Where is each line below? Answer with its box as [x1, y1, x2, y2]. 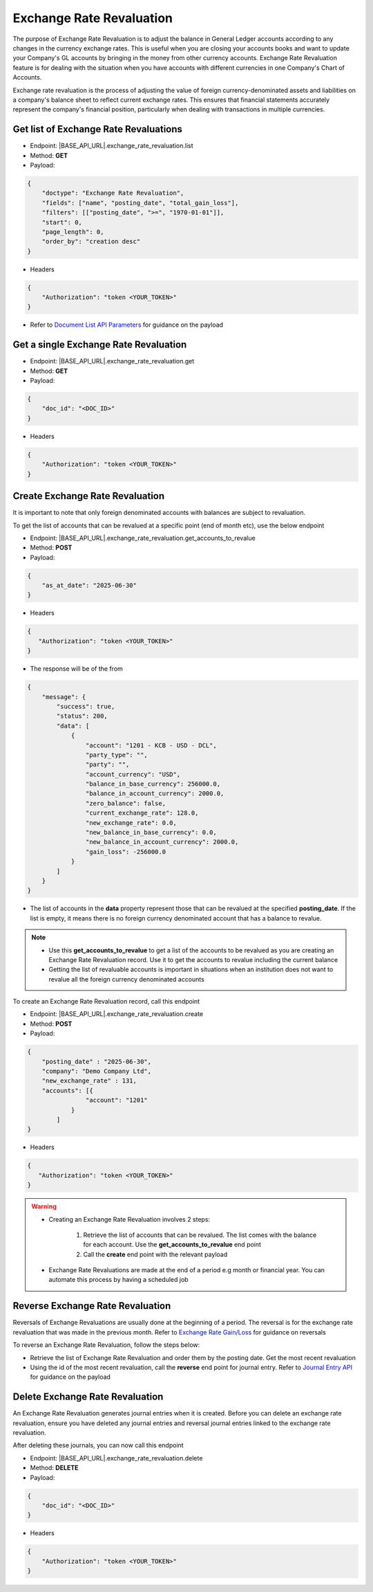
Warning [31, 1202, 57, 1211]
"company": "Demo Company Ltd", [41, 1067, 152, 1076]
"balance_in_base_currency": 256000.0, [85, 780, 221, 788]
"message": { [41, 693, 86, 700]
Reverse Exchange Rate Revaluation [12, 1300, 171, 1312]
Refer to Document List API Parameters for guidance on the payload [30, 320, 224, 329]
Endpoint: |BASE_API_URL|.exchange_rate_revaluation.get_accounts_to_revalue [30, 534, 256, 542]
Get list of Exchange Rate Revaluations [12, 123, 183, 135]
